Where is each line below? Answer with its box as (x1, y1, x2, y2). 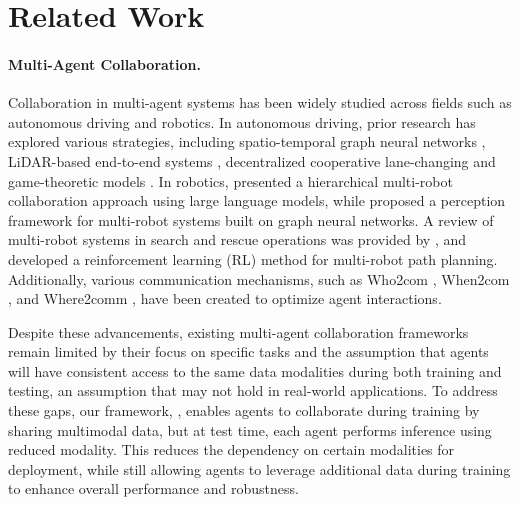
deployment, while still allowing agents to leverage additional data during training (8, 458, 511, 479)
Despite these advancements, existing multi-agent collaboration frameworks (8, 321, 469, 342)
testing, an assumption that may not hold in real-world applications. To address (8, 380, 498, 401)
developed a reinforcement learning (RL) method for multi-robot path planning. (8, 248, 498, 269)
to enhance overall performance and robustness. (8, 478, 299, 499)
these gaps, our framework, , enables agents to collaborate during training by (8, 400, 480, 421)
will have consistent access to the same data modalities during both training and (8, 360, 502, 381)
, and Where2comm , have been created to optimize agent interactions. (8, 288, 442, 309)
